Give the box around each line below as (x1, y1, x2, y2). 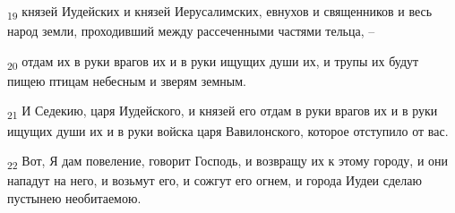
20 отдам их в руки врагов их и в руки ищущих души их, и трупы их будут (7, 51, 419, 72)
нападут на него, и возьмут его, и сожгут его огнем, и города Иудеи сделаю (7, 171, 422, 190)
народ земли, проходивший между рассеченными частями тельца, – (7, 21, 375, 40)
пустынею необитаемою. (7, 188, 142, 207)
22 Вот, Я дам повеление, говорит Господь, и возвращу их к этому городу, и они (7, 151, 449, 172)
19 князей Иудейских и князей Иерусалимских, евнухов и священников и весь (7, 2, 433, 22)
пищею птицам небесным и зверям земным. (7, 71, 246, 89)
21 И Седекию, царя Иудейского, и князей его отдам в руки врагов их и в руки (7, 101, 438, 123)
